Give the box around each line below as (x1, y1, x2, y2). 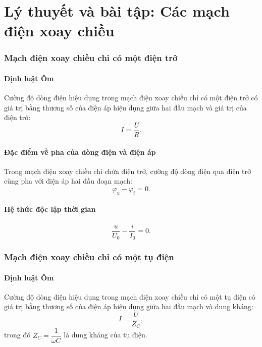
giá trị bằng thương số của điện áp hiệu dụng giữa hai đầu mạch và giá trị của (4, 102, 247, 112)
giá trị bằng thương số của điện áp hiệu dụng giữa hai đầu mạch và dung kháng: (4, 301, 253, 312)
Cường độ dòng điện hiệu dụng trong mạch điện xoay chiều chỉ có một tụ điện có (4, 291, 255, 302)
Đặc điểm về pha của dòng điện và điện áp (4, 146, 156, 157)
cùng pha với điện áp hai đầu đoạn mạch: (4, 176, 132, 186)
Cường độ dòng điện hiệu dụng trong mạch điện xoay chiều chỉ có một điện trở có (4, 92, 258, 103)
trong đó (4, 329, 31, 340)
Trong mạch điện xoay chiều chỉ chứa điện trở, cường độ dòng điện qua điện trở (4, 165, 251, 176)
